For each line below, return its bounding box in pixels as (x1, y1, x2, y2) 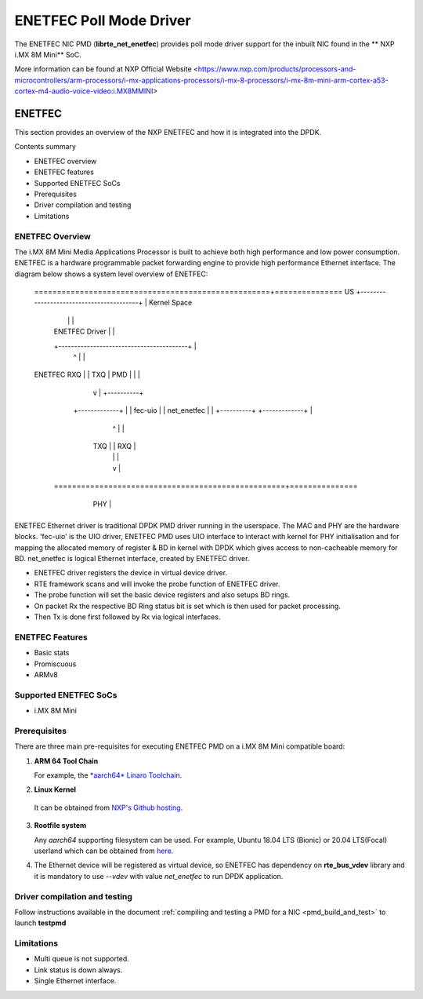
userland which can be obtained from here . (34, 846, 174, 855)
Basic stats (34, 648, 70, 658)
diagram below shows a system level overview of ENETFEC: (14, 269, 208, 279)
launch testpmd (14, 918, 67, 928)
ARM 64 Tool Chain (34, 756, 99, 765)
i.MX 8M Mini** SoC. (14, 49, 82, 59)
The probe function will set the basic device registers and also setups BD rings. (34, 590, 291, 600)
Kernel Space (149, 298, 193, 308)
